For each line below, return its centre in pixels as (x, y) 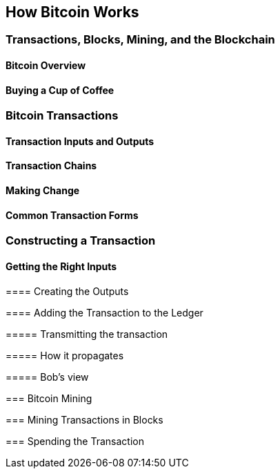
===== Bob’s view (47, 377)
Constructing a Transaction (81, 241)
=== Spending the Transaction (75, 441)
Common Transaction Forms (72, 215)
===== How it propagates (65, 355)
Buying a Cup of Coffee (60, 90)
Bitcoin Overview (46, 66)
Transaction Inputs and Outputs (80, 141)
